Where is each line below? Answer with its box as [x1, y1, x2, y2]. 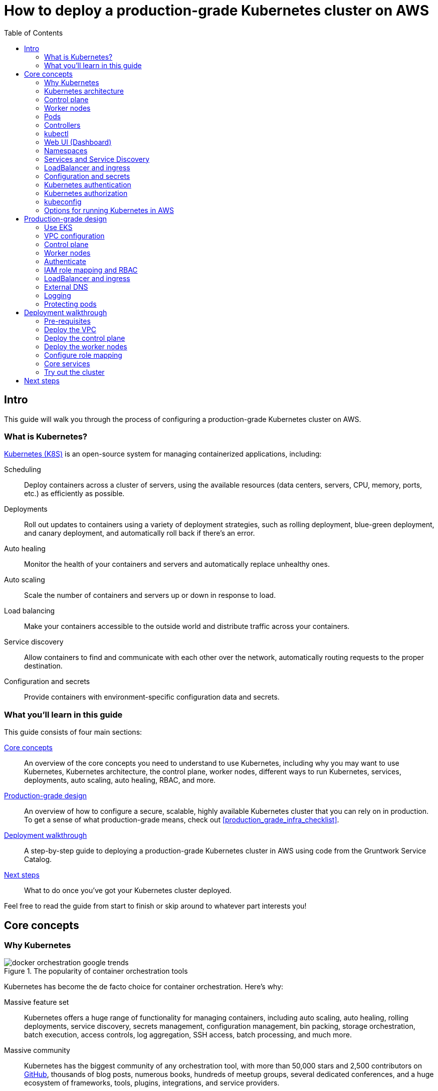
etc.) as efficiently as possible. [24, 489, 125, 498]
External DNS [44, 282, 88, 291]
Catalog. [24, 855, 52, 864]
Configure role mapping [44, 350, 122, 359]
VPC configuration [44, 231, 105, 240]
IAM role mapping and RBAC [44, 265, 138, 274]
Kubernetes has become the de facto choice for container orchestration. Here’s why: [4, 982, 284, 991]
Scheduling [4, 465, 41, 474]
